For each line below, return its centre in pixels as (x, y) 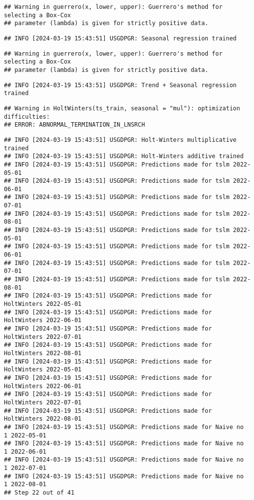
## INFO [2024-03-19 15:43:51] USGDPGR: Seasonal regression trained (120, 38)
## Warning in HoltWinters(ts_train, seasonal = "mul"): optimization (122, 108)
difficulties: (27, 117)
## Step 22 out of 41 (39, 493)
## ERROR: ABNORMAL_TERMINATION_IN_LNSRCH (75, 125)
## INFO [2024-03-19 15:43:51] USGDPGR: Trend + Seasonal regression (120, 85)
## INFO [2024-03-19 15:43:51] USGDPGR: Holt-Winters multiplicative (120, 140)
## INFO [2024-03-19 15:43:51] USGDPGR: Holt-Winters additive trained (124, 156)
